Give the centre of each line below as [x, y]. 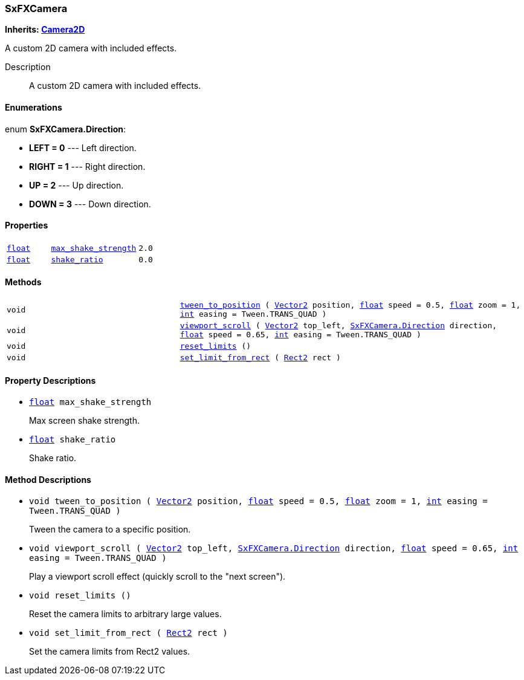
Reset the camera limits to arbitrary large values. [125, 614]
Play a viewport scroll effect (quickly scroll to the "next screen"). [157, 577]
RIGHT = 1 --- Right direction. [87, 166]
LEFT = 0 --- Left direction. [83, 147]
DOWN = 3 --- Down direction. [90, 204]
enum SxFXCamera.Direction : [66, 129]
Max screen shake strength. [84, 421]
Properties [27, 225]
